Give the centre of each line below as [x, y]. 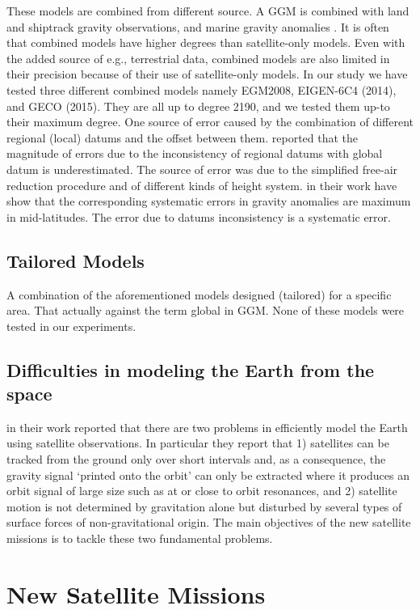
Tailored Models [76, 260]
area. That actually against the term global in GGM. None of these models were [206, 310]
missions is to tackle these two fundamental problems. [140, 538]
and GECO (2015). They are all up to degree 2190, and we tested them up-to [198, 106]
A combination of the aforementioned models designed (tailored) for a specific [199, 294]
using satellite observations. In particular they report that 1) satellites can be [198, 443]
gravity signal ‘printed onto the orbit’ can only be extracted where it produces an [208, 474]
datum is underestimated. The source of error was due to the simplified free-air [202, 169]
